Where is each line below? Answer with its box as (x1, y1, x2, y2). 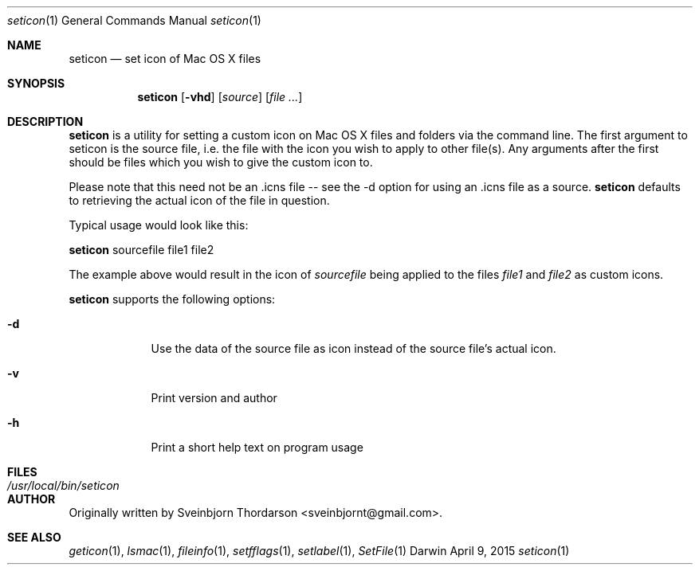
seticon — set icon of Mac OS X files (69, 52, 261, 65)
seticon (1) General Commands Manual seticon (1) (7, 14, 261, 27)
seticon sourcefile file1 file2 (69, 243, 214, 256)
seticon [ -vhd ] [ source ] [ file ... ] (137, 90, 303, 104)
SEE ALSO (7, 530, 61, 544)
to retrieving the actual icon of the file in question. (69, 194, 330, 207)
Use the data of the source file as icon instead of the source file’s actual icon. (151, 342, 556, 355)
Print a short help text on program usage (151, 440, 363, 454)
